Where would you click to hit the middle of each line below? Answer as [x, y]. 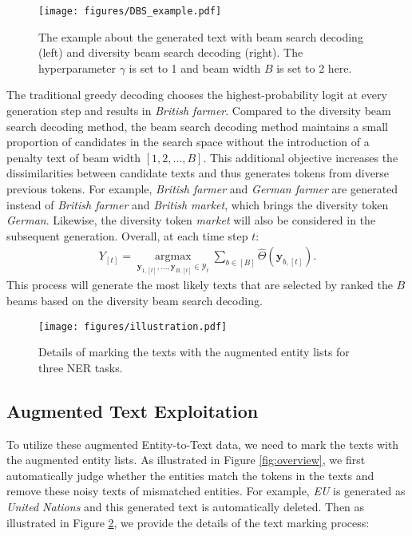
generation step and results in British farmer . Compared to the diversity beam [199, 111]
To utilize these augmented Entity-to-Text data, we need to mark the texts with [203, 444]
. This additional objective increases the [301, 157]
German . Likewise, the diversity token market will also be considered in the [191, 220]
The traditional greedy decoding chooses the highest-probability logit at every [197, 95]
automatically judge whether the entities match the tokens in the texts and [190, 475]
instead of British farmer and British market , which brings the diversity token [198, 204]
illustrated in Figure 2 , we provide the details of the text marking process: [188, 522]
